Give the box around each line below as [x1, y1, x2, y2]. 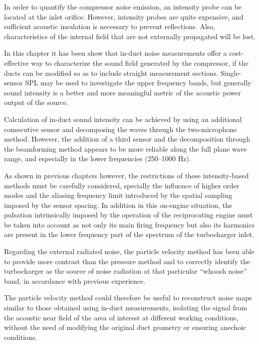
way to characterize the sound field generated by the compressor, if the [31, 57, 249, 68]
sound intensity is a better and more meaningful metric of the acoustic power [4, 87, 241, 97]
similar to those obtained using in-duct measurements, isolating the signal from [4, 302, 247, 313]
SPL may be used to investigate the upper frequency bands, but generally [25, 77, 251, 88]
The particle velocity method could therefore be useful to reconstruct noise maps [4, 292, 252, 303]
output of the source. [4, 97, 69, 107]
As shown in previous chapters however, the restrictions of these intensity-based [4, 170, 249, 180]
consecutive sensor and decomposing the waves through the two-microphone [4, 124, 237, 134]
